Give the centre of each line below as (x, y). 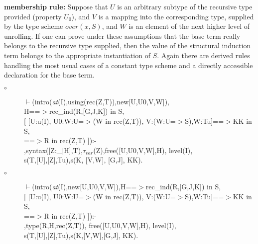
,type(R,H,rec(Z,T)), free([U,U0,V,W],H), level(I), (100, 225)
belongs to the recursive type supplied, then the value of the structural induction (128, 45)
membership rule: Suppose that (56, 6)
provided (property (33, 16)
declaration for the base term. (49, 75)
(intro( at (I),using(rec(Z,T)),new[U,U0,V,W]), (101, 101)
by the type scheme (34, 26)
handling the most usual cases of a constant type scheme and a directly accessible (129, 65)
